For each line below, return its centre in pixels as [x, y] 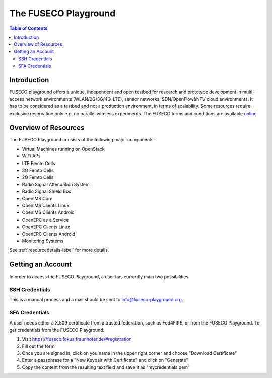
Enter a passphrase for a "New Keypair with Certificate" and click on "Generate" [105, 360]
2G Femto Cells [38, 177]
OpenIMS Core [37, 198]
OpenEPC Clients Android [49, 234]
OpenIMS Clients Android [48, 212]
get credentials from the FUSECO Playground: [57, 330]
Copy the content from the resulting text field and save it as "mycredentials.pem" [106, 367]
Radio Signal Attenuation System [56, 184]
